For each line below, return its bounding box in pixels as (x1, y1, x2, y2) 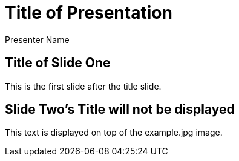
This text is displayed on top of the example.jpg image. (5, 127, 223, 138)
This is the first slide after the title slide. (5, 80, 162, 91)
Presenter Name (5, 34, 70, 45)
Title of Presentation (5, 2, 172, 23)
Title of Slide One (5, 55, 111, 71)
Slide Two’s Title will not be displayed (5, 102, 235, 117)
